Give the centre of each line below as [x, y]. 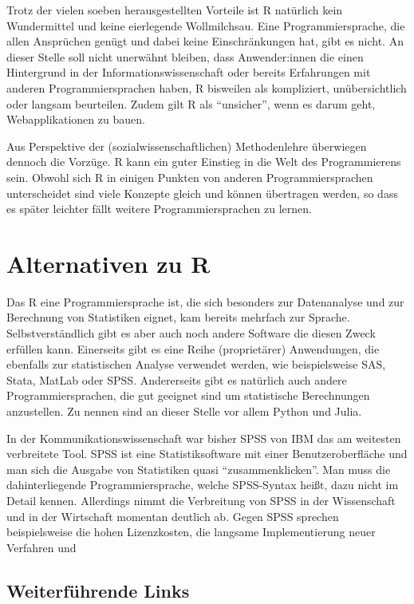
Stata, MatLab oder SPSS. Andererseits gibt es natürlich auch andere [177, 379]
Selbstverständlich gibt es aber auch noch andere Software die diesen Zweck [191, 333]
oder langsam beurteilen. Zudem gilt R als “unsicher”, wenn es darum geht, [191, 103]
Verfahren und [41, 547]
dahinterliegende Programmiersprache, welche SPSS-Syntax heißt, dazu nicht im [203, 485]
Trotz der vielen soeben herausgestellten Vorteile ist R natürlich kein [175, 10]
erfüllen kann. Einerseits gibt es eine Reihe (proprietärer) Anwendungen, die [193, 348]
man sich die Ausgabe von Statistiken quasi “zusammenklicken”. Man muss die [199, 469]
